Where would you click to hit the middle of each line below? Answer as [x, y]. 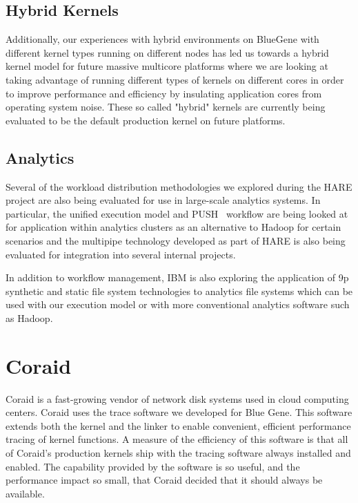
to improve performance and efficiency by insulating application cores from [164, 93]
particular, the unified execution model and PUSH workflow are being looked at [177, 213]
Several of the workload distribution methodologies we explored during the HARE [179, 186]
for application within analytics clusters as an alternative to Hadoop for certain [173, 227]
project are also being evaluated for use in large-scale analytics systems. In [163, 200]
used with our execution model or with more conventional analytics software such [178, 304]
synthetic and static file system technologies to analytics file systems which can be [179, 291]
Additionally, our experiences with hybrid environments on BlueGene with [162, 39]
